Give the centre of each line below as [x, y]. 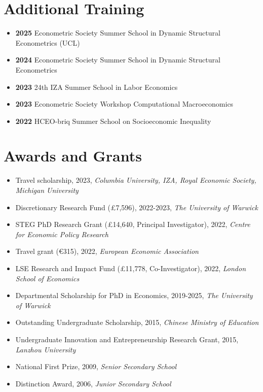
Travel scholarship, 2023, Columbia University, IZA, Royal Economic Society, [136, 180]
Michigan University [47, 190]
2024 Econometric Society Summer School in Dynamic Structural [118, 60]
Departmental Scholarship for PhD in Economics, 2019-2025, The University [134, 295]
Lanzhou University [46, 349]
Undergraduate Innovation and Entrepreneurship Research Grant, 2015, [127, 339]
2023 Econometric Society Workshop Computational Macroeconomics [124, 104]
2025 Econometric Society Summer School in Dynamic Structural [118, 33]
